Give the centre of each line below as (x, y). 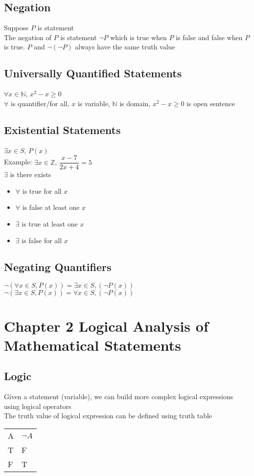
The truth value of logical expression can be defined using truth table (108, 416)
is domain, (135, 103)
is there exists (31, 174)
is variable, (94, 103)
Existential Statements (62, 129)
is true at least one (50, 224)
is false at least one (51, 207)
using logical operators (38, 406)
